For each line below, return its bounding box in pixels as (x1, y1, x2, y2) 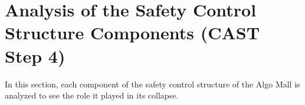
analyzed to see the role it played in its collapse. (5, 89, 179, 101)
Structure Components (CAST (5, 21, 260, 45)
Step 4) (5, 43, 65, 67)
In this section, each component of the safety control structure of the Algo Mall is (5, 77, 300, 90)
